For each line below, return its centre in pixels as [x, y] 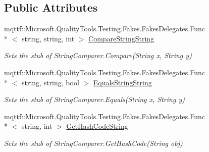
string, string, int [48, 38]
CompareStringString [121, 38]
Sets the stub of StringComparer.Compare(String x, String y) [98, 55]
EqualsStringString [122, 82]
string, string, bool [50, 82]
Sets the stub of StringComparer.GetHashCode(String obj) [93, 143]
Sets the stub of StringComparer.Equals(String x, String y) [94, 99]
